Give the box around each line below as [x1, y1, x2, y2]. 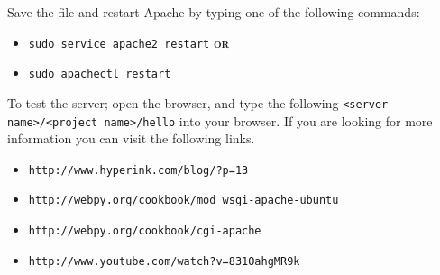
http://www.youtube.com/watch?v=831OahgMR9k [28, 254, 300, 268]
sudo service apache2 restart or [28, 32, 230, 51]
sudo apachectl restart [28, 68, 171, 81]
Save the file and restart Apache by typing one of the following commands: [7, 3, 420, 21]
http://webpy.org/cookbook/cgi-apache [28, 225, 261, 238]
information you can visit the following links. [7, 129, 255, 148]
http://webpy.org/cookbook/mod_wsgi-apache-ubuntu [28, 194, 339, 207]
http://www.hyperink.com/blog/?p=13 [28, 163, 249, 177]
